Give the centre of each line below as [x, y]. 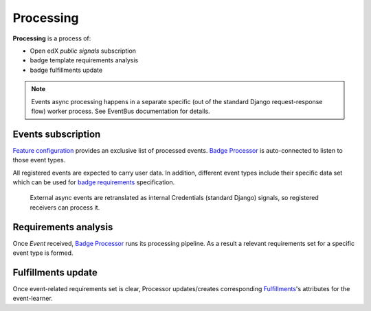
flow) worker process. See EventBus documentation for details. [121, 111]
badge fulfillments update [66, 70]
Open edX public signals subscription [83, 51]
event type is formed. [43, 253]
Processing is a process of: [52, 38]
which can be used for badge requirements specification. [94, 182]
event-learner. [33, 299]
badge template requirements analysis [84, 60]
